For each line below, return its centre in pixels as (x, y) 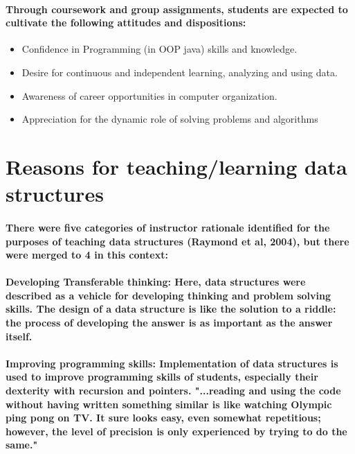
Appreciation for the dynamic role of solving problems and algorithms (170, 119)
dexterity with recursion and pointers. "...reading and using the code (173, 391)
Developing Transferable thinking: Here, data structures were (156, 282)
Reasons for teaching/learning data (176, 166)
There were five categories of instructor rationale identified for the (168, 227)
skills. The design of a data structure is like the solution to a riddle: (171, 309)
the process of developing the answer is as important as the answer (169, 323)
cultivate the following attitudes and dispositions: (126, 23)
